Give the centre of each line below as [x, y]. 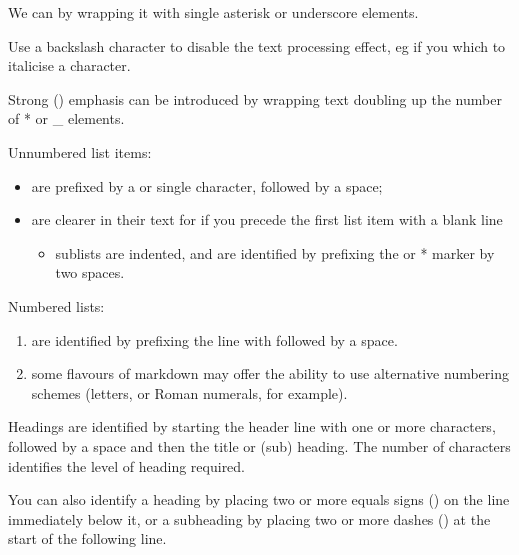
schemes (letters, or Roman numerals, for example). [189, 392]
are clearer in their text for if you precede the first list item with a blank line [267, 219]
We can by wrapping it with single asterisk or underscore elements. [213, 12]
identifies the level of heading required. [127, 465]
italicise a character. [69, 65]
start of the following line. [87, 538]
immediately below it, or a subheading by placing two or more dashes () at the [249, 518]
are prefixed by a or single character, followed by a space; [207, 185]
